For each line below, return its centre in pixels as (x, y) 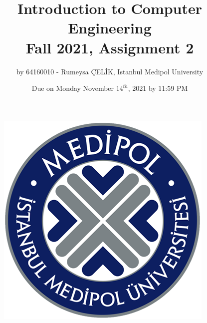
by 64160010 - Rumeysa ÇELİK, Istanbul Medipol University (110, 71)
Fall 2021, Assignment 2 (110, 47)
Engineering (110, 28)
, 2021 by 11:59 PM (158, 88)
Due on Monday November (73, 88)
